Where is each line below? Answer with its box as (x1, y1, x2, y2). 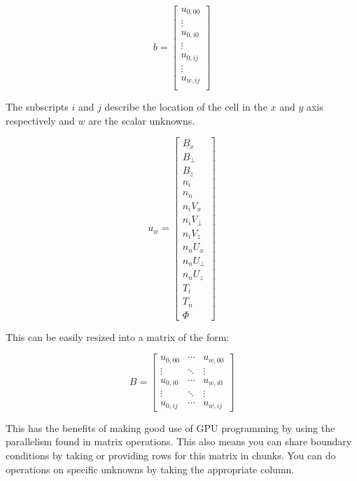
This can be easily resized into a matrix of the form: (6, 329, 230, 344)
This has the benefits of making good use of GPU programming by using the (6, 420, 335, 435)
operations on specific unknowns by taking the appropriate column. (6, 461, 295, 476)
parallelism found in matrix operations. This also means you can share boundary (6, 434, 352, 449)
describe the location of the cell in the (104, 99, 267, 114)
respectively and (6, 113, 75, 127)
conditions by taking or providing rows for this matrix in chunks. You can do (6, 447, 336, 462)
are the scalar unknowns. (88, 113, 195, 127)
